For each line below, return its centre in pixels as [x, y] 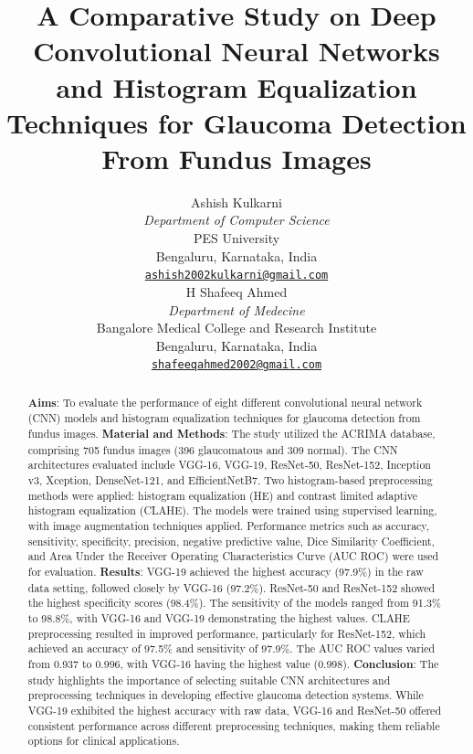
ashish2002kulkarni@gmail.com [236, 276]
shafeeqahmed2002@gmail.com [236, 365]
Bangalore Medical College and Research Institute [236, 328]
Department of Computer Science [236, 220]
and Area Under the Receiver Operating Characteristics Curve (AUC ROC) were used [233, 556]
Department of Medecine [236, 309]
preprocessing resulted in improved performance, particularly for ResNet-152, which [227, 633]
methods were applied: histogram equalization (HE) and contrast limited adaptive [223, 495]
